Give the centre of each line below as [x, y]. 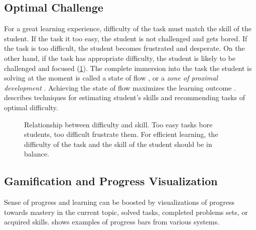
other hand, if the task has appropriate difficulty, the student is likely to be [120, 58]
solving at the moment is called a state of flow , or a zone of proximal [111, 78]
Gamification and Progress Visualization [111, 181]
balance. [37, 154]
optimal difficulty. [31, 107]
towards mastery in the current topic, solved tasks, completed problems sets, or [126, 212]
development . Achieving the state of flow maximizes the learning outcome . [120, 87]
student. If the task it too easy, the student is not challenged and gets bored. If [126, 38]
